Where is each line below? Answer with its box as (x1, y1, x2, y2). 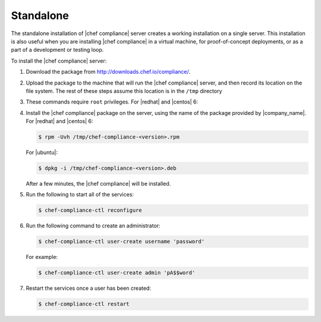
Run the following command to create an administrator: (26, 222, 160, 229)
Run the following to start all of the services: (26, 191, 134, 198)
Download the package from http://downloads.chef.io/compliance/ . (26, 68, 190, 76)
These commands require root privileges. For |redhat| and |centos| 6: (26, 98, 199, 105)
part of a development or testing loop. (11, 46, 104, 54)
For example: (26, 254, 58, 261)
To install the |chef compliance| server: (11, 57, 107, 64)
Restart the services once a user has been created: (26, 285, 152, 292)
